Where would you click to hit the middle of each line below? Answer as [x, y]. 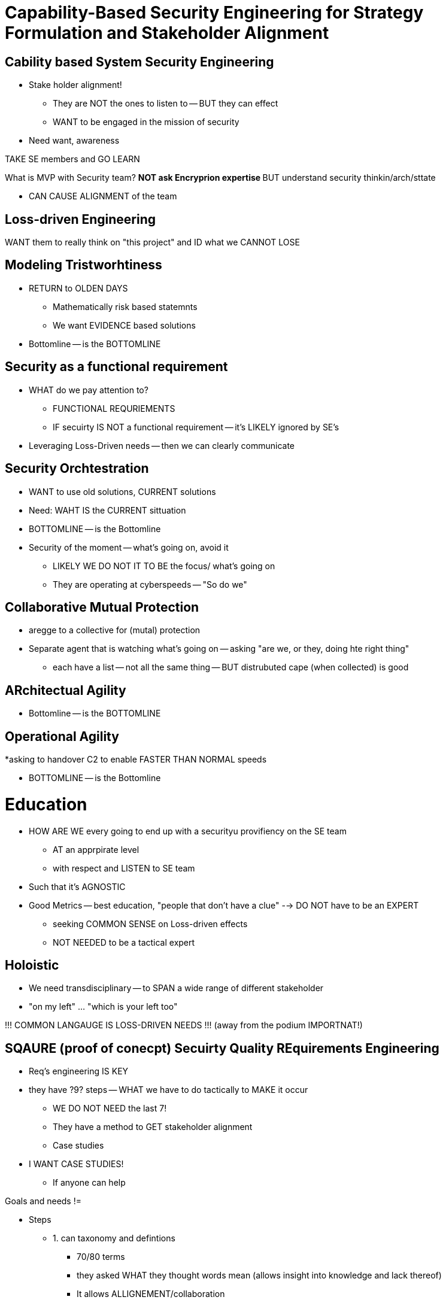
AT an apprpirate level [96, 849]
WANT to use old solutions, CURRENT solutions [122, 491]
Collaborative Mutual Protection [102, 607]
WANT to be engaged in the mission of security [146, 122]
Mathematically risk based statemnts [125, 306]
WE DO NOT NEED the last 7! [110, 1108]
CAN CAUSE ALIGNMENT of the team [103, 196]
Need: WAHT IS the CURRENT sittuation [107, 510]
